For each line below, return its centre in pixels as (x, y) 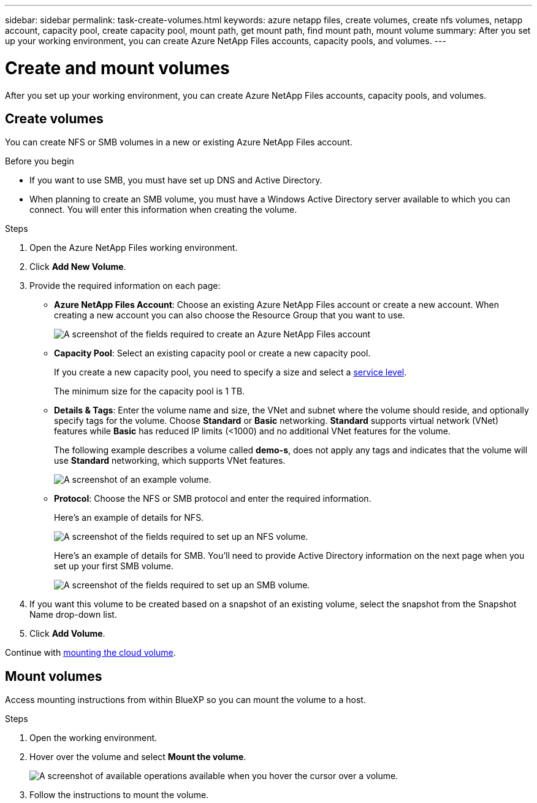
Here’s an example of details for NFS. (129, 518)
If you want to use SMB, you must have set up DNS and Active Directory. (176, 180)
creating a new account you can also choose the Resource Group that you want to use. (230, 315)
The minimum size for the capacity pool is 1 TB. (150, 391)
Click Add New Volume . (78, 267)
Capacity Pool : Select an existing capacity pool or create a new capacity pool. (212, 353)
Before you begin (40, 161)
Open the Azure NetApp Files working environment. (134, 248)
